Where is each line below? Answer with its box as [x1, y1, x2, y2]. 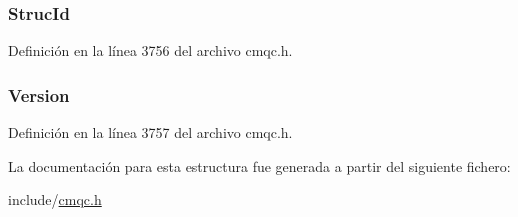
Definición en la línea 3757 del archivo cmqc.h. [8, 122, 293, 143]
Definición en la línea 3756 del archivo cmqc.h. [8, 40, 293, 61]
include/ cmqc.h [8, 189, 102, 210]
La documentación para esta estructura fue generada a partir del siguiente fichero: [8, 155, 511, 176]
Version [8, 82, 70, 107]
